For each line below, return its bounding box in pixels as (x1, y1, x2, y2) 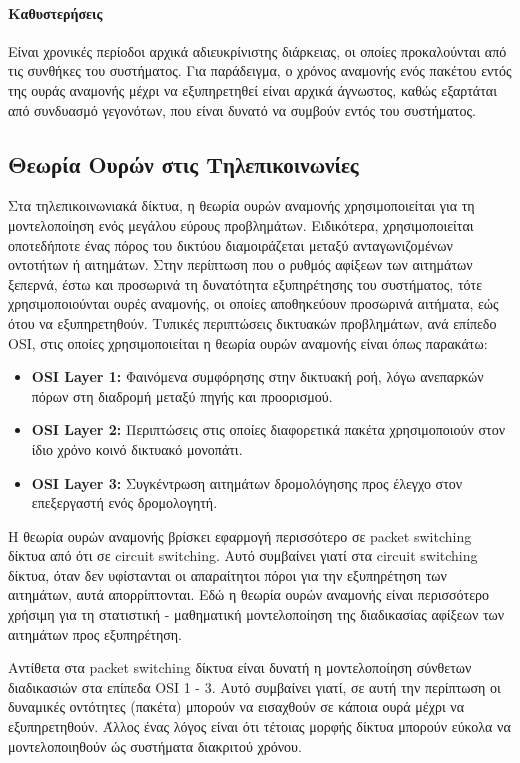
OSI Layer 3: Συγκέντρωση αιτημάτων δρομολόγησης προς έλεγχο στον (31, 472, 463, 493)
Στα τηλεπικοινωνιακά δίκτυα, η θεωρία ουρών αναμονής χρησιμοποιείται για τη (8, 195, 475, 216)
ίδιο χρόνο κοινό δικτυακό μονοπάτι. (31, 438, 243, 459)
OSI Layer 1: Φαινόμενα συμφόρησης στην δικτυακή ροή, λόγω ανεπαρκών (31, 366, 484, 387)
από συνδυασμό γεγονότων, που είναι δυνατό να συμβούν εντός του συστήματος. (8, 99, 476, 120)
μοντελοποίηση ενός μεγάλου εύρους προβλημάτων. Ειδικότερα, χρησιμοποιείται (8, 214, 474, 235)
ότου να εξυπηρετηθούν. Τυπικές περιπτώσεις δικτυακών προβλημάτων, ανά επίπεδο (8, 312, 497, 333)
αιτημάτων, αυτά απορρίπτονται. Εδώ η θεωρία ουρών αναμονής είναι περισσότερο (8, 584, 490, 605)
